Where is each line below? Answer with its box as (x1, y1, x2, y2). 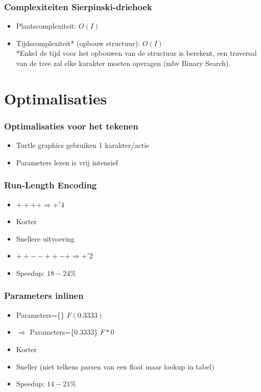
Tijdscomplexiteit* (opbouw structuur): (16, 37, 140, 48)
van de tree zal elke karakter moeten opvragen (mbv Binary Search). (16, 58, 231, 68)
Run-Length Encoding (4, 179, 97, 191)
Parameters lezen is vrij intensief (16, 157, 118, 167)
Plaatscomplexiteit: (16, 20, 77, 31)
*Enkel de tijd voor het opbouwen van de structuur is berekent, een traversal (16, 48, 257, 58)
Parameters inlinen (4, 289, 84, 302)
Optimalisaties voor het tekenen (4, 119, 138, 132)
